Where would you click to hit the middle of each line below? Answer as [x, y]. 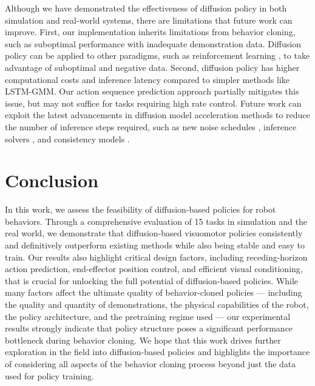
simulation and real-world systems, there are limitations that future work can [149, 20]
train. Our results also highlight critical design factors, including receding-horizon [156, 257]
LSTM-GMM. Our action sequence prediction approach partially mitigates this [152, 91]
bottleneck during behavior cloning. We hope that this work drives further [143, 340]
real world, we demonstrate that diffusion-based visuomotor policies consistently [154, 233]
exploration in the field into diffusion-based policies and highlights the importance [157, 352]
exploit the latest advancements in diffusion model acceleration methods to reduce [157, 115]
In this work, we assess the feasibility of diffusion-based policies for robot [141, 209]
